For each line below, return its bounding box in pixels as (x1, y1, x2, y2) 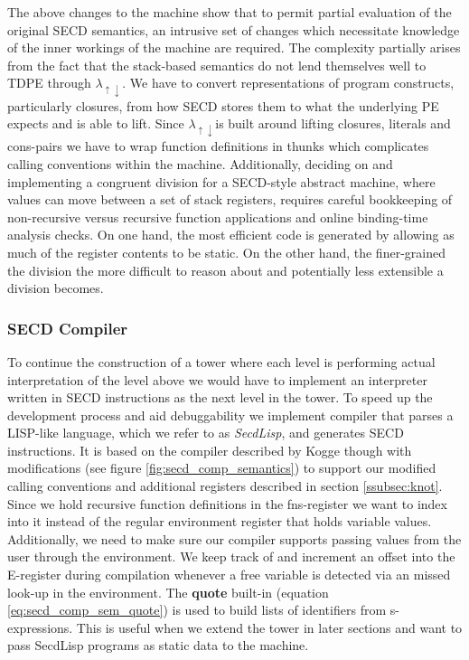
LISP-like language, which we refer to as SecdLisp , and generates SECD (7, 423, 404, 442)
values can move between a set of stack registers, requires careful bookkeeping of (7, 190, 453, 209)
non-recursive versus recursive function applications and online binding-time (7, 207, 428, 226)
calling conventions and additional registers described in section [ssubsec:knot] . (7, 476, 443, 495)
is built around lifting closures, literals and (215, 114, 451, 133)
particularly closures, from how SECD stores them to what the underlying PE (7, 96, 439, 115)
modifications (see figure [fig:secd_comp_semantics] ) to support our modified (7, 458, 436, 477)
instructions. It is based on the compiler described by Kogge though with (7, 440, 412, 459)
